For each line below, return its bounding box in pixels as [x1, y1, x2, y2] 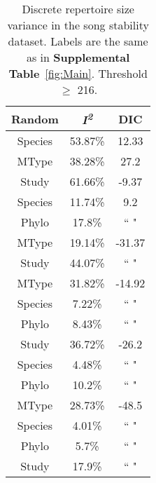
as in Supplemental [26, 49, 130, 65]
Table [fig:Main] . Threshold [8, 65, 148, 81]
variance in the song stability [7, 17, 149, 33]
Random [11, 110, 59, 127]
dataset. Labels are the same [8, 33, 148, 49]
